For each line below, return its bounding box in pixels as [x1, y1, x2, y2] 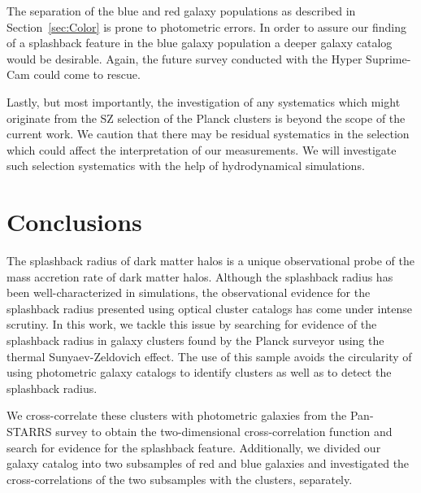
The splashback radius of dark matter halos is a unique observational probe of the [7, 252, 414, 269]
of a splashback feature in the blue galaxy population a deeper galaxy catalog [7, 34, 393, 51]
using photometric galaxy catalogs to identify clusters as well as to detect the [7, 364, 392, 381]
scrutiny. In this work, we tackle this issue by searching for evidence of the [7, 316, 377, 333]
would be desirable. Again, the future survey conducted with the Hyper [7, 50, 362, 67]
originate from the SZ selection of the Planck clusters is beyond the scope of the [7, 109, 406, 126]
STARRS [7, 423, 52, 439]
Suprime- [366, 50, 411, 67]
